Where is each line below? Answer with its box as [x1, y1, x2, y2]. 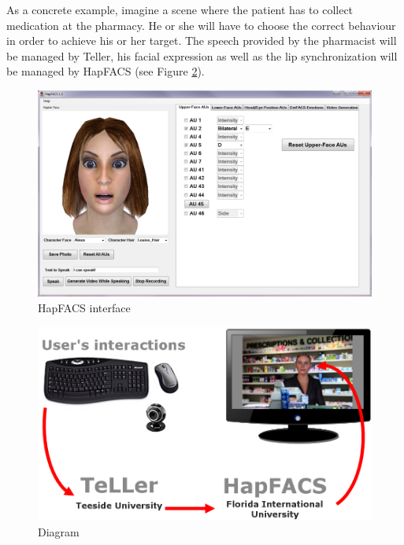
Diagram [38, 523, 80, 539]
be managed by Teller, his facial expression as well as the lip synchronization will [6, 47, 398, 64]
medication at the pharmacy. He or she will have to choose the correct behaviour [6, 17, 396, 33]
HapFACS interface [38, 300, 131, 316]
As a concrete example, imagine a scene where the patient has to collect [6, 2, 354, 17]
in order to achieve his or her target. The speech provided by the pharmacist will [6, 32, 397, 49]
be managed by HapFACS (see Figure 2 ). [6, 63, 205, 79]
